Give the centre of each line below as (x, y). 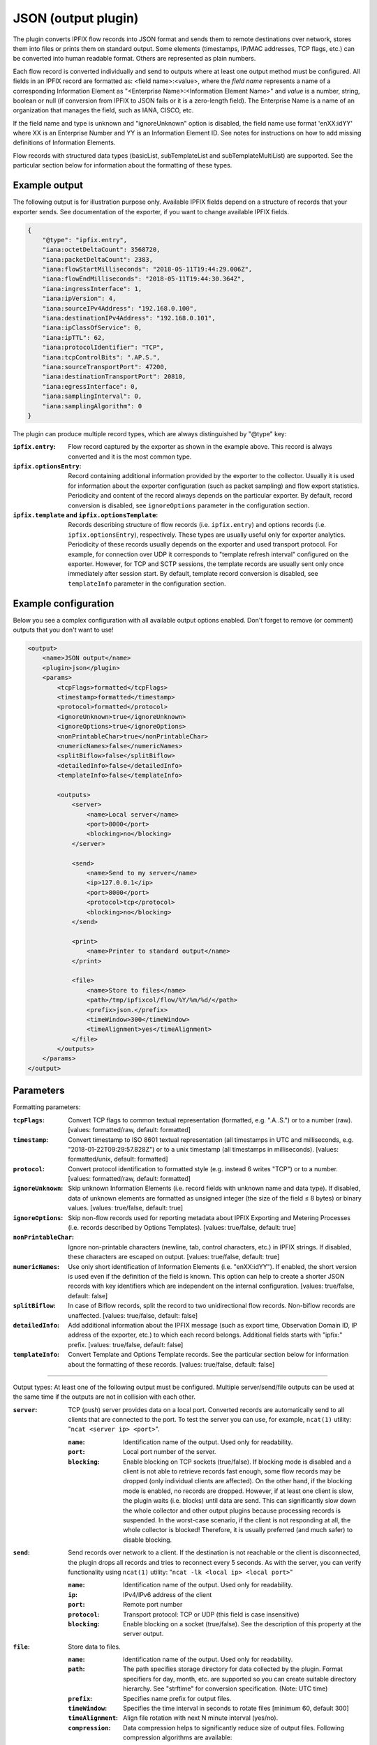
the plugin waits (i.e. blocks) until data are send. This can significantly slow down (239, 1501)
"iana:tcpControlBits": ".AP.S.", (101, 357)
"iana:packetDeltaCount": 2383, (98, 259)
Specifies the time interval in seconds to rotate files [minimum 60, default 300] (236, 1708)
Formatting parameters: (47, 1107)
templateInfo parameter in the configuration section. (147, 584)
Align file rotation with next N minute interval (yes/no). (201, 1718)
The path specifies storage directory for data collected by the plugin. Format (233, 1669)
